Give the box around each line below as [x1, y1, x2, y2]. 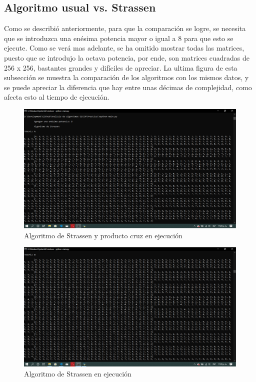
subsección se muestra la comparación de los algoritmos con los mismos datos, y [4, 72, 249, 83]
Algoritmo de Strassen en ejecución [24, 368, 131, 378]
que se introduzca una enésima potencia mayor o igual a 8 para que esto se [4, 33, 233, 43]
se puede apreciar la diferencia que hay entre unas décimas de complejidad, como [4, 82, 252, 92]
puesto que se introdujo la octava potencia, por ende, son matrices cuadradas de [4, 52, 249, 63]
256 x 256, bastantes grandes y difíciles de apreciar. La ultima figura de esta [4, 62, 237, 73]
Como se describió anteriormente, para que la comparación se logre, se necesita [4, 23, 246, 34]
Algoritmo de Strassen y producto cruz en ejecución [24, 230, 182, 240]
